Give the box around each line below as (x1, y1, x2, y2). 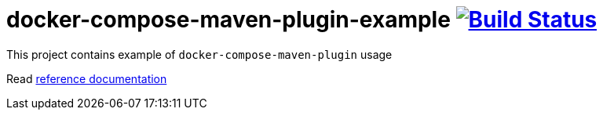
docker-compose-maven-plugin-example (6, 6, 451, 33)
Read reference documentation (6, 71, 167, 85)
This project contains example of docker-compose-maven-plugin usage (6, 47, 393, 61)
